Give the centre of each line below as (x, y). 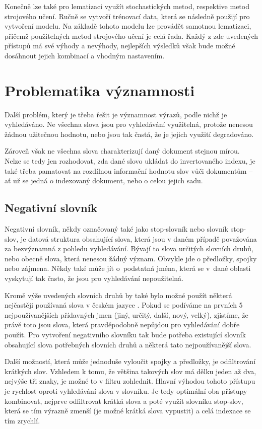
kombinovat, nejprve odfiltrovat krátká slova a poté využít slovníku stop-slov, (124, 401)
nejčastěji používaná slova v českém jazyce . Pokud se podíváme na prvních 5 (124, 305)
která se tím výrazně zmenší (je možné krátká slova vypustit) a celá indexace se (128, 411)
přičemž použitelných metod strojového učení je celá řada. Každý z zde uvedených (131, 35)
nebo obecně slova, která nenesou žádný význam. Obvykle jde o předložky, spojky (131, 258)
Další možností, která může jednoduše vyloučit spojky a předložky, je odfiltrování (130, 361)
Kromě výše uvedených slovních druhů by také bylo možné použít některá (118, 295)
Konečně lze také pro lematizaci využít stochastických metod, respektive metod (127, 6)
